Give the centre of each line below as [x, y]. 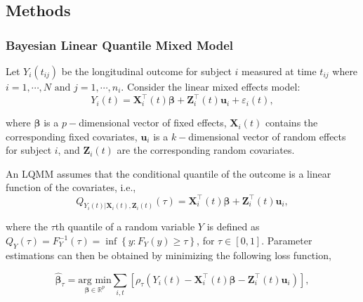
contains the [291, 123]
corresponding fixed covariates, [72, 136]
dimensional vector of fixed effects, [153, 123]
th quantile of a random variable [125, 226]
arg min [95, 280]
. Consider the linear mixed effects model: [211, 86]
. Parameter [287, 241]
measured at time [279, 71]
